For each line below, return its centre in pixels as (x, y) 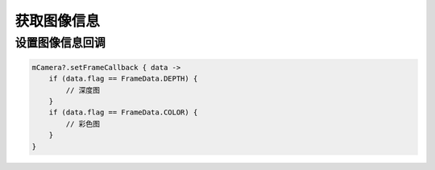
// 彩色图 (83, 124)
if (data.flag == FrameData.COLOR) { (123, 112)
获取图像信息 (58, 21)
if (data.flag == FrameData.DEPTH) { (123, 79)
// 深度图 (83, 90)
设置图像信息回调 (60, 43)
